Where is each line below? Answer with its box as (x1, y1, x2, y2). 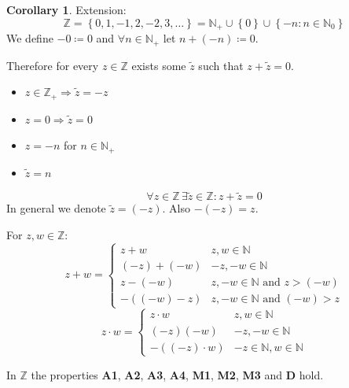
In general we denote (6, 200, 106, 216)
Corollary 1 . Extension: (6, 2, 127, 17)
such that (198, 57, 244, 73)
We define (6, 30, 53, 46)
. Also (162, 200, 190, 216)
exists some (131, 57, 186, 73)
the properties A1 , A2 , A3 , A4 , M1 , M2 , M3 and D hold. (31, 366, 324, 382)
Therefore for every (6, 57, 99, 73)
